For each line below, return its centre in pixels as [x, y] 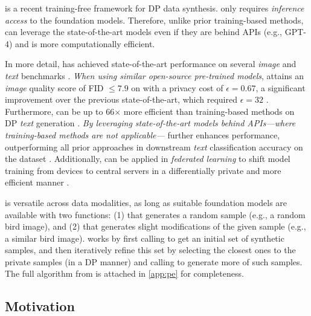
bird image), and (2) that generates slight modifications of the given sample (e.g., [155, 226]
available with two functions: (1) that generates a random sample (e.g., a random [155, 214]
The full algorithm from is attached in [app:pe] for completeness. [124, 273]
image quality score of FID [54, 87]
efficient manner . [37, 182]
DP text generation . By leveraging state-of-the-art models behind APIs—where [150, 123]
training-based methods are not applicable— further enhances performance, [143, 134]
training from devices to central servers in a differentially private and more [143, 170]
